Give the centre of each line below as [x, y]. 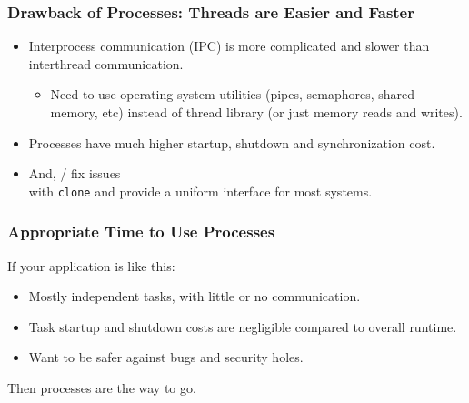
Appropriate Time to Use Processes [141, 232]
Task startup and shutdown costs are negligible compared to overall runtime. [243, 326]
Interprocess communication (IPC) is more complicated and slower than [229, 46]
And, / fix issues [75, 173]
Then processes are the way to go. [102, 388]
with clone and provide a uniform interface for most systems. [200, 191]
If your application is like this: [91, 265]
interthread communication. [106, 63]
